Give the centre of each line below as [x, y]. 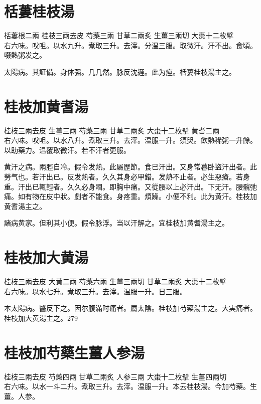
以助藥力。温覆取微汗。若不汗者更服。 [67, 150]
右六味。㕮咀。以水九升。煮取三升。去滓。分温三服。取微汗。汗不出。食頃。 [130, 45]
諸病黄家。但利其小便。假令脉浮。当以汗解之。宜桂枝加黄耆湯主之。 [116, 223]
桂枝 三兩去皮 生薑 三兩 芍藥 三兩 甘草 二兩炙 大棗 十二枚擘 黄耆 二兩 [112, 130]
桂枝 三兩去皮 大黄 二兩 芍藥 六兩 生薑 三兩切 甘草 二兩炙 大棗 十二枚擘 [115, 281]
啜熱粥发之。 [25, 55]
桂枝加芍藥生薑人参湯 [75, 352]
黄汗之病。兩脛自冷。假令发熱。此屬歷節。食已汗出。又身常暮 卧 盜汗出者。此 [130, 167]
